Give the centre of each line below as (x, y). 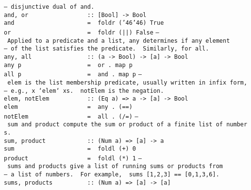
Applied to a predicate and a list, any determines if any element (119, 41)
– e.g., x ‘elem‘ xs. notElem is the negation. (84, 91)
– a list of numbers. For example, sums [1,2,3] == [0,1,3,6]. (112, 175)
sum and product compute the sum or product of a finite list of (115, 125)
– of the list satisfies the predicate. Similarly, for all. (107, 49)
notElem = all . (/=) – (71, 116)
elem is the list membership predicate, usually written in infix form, (127, 82)
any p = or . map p (68, 65)
